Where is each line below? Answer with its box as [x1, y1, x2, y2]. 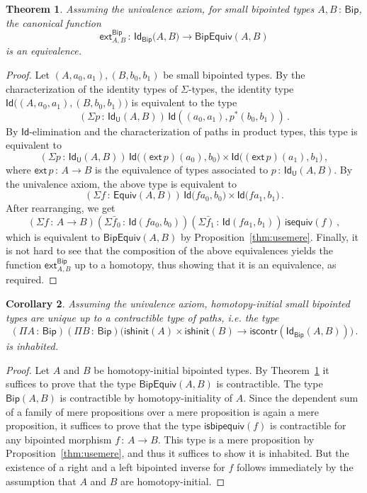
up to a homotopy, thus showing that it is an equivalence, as [74, 256, 337, 271]
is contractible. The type [216, 376, 323, 391]
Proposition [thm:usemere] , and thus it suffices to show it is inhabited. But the [6, 446, 349, 460]
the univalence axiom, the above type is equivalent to [6, 176, 237, 191]
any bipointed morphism [6, 431, 112, 446]
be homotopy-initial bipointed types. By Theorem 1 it [94, 362, 329, 377]
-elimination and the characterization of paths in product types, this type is [29, 123, 358, 138]
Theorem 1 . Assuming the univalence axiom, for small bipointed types [6, 1, 315, 16]
